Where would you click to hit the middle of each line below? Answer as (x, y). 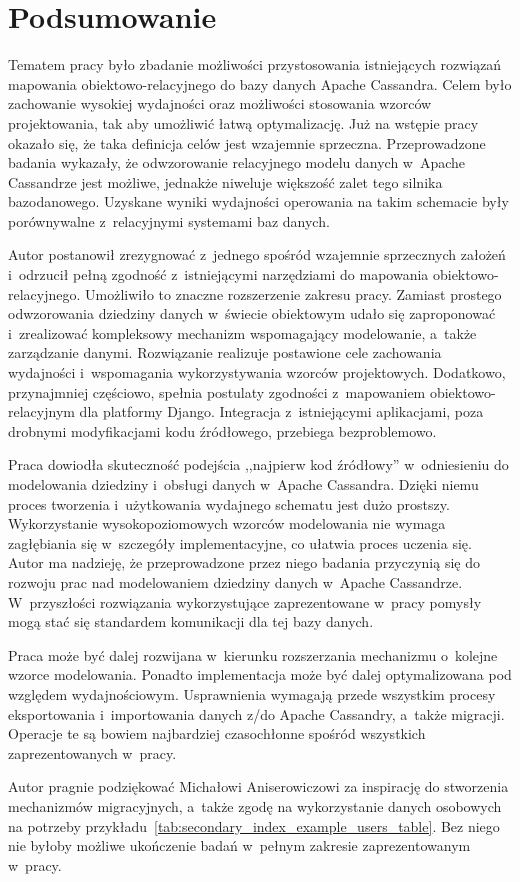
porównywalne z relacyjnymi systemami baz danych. (169, 220)
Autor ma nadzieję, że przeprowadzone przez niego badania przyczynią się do (244, 562)
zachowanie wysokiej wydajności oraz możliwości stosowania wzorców (220, 103)
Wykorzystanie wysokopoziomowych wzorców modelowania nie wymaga (227, 523)
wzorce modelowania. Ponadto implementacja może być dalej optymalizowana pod (260, 674)
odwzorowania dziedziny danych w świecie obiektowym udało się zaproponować (252, 313)
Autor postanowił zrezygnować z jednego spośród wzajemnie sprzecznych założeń (257, 254)
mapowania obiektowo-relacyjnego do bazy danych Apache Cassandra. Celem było (260, 83)
